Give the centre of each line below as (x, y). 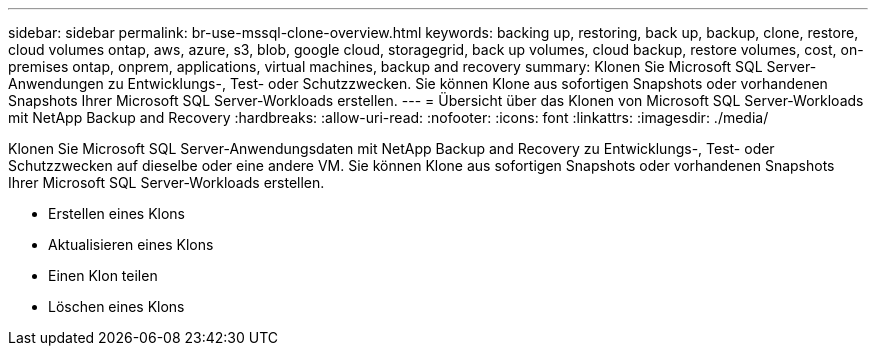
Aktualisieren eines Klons (131, 244)
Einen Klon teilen (103, 275)
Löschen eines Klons (116, 306)
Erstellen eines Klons (116, 213)
